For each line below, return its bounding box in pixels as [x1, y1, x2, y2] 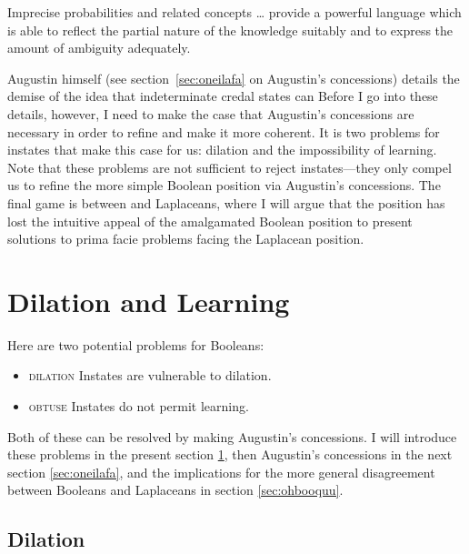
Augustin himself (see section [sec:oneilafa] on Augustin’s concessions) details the [7, 68, 460, 87]
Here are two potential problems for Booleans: [7, 335, 264, 354]
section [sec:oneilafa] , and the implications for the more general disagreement [7, 462, 435, 481]
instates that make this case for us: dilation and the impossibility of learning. [7, 140, 437, 159]
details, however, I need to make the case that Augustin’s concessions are [7, 104, 414, 123]
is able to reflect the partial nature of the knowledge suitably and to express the [7, 20, 454, 39]
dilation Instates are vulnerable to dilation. [28, 366, 272, 385]
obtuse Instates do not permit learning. [28, 397, 249, 416]
